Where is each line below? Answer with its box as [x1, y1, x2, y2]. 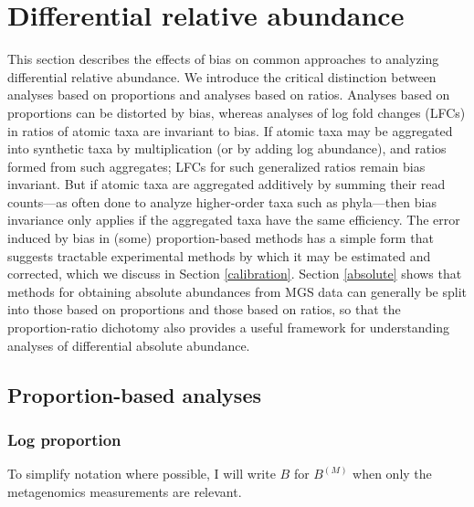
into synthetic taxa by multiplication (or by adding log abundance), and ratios [7, 139, 447, 158]
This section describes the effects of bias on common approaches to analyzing [7, 49, 439, 69]
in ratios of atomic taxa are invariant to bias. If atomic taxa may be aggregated [7, 121, 453, 140]
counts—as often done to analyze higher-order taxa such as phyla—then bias [7, 192, 437, 211]
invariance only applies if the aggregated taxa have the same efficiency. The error [7, 210, 460, 229]
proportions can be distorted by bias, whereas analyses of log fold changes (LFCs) [7, 102, 466, 121]
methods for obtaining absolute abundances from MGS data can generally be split [7, 281, 468, 301]
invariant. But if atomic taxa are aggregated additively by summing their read [7, 174, 446, 194]
